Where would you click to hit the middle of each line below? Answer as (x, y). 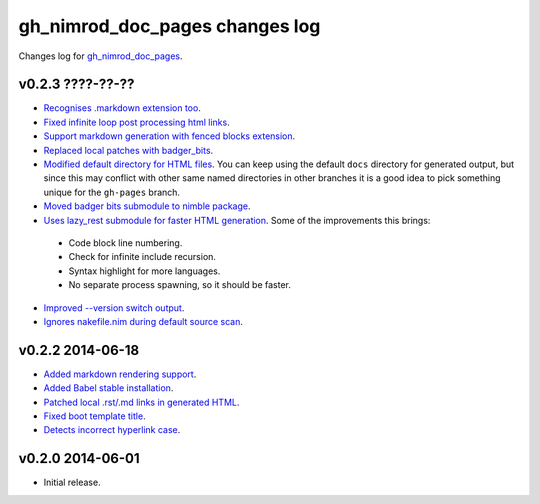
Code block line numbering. (125, 242)
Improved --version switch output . (114, 307)
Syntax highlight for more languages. (144, 271)
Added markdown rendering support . (120, 374)
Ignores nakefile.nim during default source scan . (143, 321)
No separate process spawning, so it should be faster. (180, 285)
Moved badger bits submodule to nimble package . (147, 206)
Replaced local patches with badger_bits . (128, 150)
